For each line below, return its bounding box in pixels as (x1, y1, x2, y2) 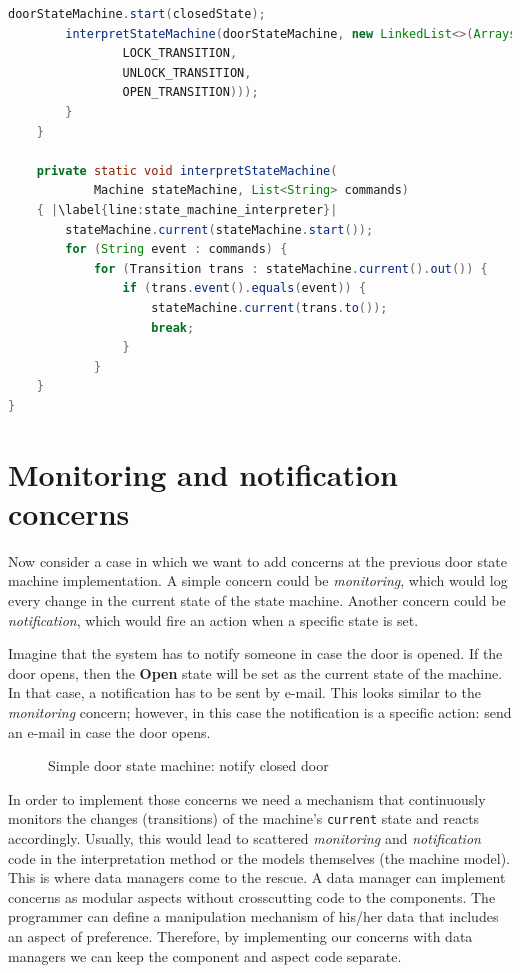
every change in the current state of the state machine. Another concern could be (8, 589, 506, 610)
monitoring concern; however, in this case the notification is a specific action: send (8, 701, 512, 722)
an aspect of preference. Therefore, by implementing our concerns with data (8, 925, 473, 946)
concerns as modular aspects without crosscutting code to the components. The (8, 886, 496, 907)
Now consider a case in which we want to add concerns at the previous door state (8, 550, 508, 571)
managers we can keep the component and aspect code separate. (8, 945, 402, 966)
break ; (151, 320, 195, 335)
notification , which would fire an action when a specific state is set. (8, 609, 419, 630)
